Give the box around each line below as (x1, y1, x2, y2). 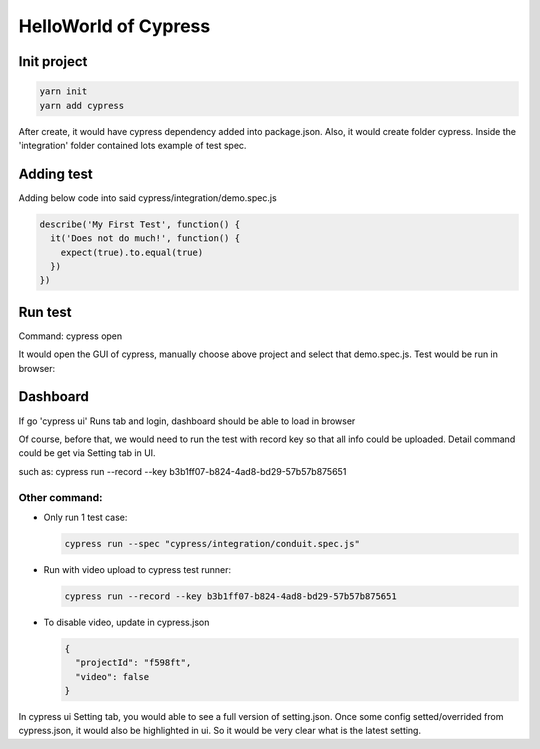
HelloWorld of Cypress (18, 15, 211, 37)
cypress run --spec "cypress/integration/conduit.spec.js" (64, 538, 360, 549)
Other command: (18, 490, 104, 504)
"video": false (75, 671, 150, 682)
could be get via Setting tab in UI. (18, 447, 156, 459)
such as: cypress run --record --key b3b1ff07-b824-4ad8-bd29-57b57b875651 (18, 465, 347, 477)
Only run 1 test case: (43, 511, 128, 523)
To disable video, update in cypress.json (43, 616, 210, 628)
